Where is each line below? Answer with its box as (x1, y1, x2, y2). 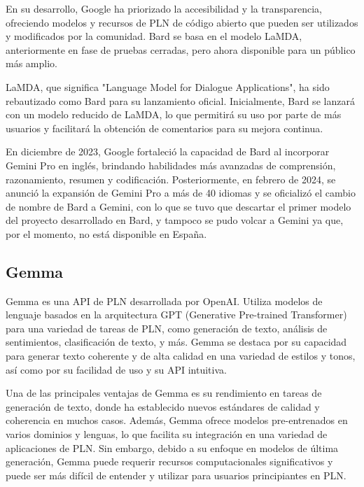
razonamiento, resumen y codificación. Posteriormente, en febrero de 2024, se (6, 171, 336, 186)
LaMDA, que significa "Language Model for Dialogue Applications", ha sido (6, 79, 330, 94)
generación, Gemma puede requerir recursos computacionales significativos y (6, 454, 333, 469)
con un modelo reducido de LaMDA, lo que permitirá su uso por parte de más (6, 107, 342, 122)
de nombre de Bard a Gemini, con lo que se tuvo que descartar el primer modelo (6, 199, 351, 213)
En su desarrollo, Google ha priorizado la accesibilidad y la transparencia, (6, 1, 322, 15)
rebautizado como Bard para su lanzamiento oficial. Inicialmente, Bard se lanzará (6, 93, 355, 108)
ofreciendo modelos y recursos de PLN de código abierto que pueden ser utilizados (6, 15, 358, 29)
